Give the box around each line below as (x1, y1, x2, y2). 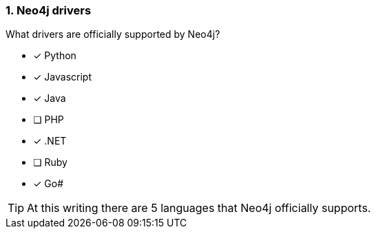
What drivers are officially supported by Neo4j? (6, 28, 220, 41)
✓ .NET (33, 135, 67, 147)
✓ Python (33, 50, 76, 62)
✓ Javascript (33, 71, 92, 83)
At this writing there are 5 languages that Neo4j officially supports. (27, 201, 371, 215)
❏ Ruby (33, 156, 67, 169)
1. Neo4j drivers (6, 3, 92, 17)
